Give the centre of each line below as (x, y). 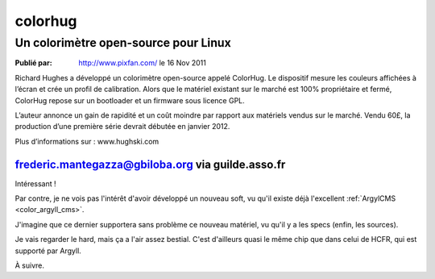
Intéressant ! (35, 183)
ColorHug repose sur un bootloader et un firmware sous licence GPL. (130, 100)
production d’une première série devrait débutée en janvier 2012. (122, 127)
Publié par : (33, 63)
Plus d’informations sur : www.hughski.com (87, 141)
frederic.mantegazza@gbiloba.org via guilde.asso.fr (150, 164)
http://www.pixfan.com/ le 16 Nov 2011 (143, 63)
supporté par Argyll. (48, 251)
